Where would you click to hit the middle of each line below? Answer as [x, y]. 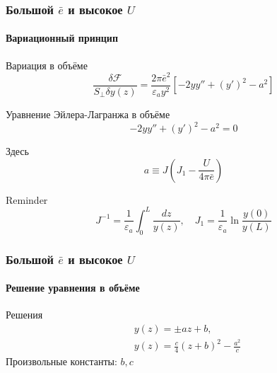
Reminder [27, 199]
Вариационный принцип [62, 38]
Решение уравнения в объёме [73, 288]
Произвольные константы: [61, 361]
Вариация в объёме [47, 65]
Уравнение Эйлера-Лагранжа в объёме [88, 114]
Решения [24, 315]
